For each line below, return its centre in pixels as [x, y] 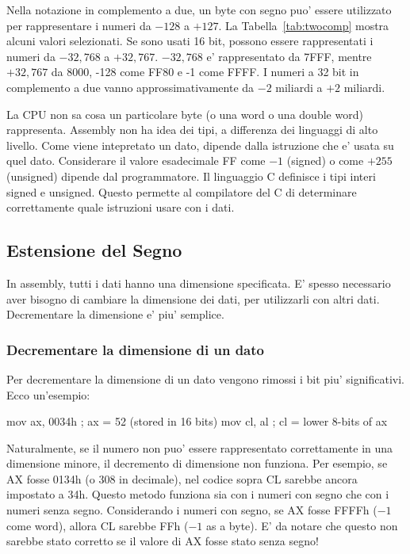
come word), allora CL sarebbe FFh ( [98, 525]
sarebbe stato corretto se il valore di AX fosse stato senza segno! [163, 541]
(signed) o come [325, 160]
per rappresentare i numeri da [79, 25]
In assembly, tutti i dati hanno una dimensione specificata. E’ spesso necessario [199, 283]
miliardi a [299, 87]
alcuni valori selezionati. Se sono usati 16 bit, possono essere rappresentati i [190, 41]
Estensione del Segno [94, 250]
